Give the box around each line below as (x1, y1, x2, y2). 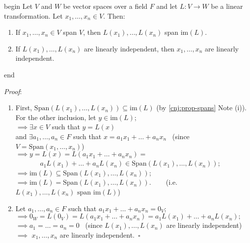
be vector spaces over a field (63, 1, 148, 11)
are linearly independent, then (84, 43, 175, 53)
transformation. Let (4, 10, 63, 21)
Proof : (4, 86, 22, 96)
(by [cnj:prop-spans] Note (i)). (156, 102, 247, 113)
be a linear (211, 1, 243, 11)
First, (15, 102, 32, 113)
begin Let (4, 1, 33, 11)
